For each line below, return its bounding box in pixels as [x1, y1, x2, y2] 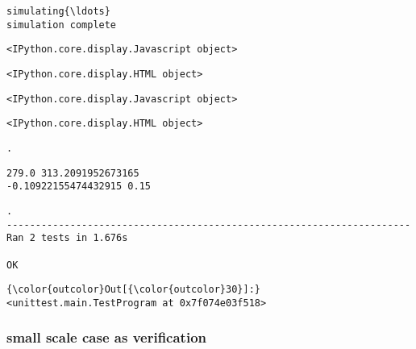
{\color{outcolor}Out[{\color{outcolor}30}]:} [6, 284, 260, 296]
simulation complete [6, 19, 117, 31]
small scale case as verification [6, 327, 206, 347]
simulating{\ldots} [6, 6, 110, 17]
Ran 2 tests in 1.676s [6, 232, 128, 244]
